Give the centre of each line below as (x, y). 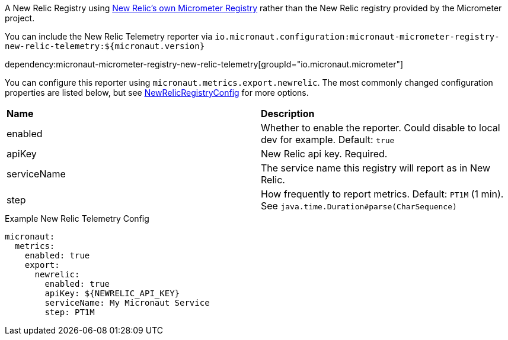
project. (20, 18)
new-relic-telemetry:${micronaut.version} (105, 46)
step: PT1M (70, 312)
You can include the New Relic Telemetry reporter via (109, 36)
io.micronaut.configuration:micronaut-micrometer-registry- (357, 37)
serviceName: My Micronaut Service (127, 303)
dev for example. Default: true (328, 140)
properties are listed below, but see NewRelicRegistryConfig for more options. (157, 93)
